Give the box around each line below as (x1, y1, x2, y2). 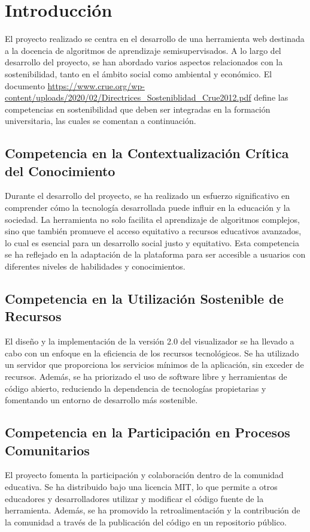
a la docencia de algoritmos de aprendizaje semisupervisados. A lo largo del (5, 44, 281, 56)
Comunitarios (5, 440, 90, 459)
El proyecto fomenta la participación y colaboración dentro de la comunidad (5, 468, 284, 481)
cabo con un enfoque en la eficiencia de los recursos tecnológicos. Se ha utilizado (5, 346, 299, 359)
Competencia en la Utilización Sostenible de (5, 289, 284, 308)
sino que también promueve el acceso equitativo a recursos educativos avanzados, (5, 225, 302, 237)
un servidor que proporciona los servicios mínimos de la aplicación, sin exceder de (5, 358, 304, 371)
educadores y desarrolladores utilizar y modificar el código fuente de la (5, 492, 264, 504)
